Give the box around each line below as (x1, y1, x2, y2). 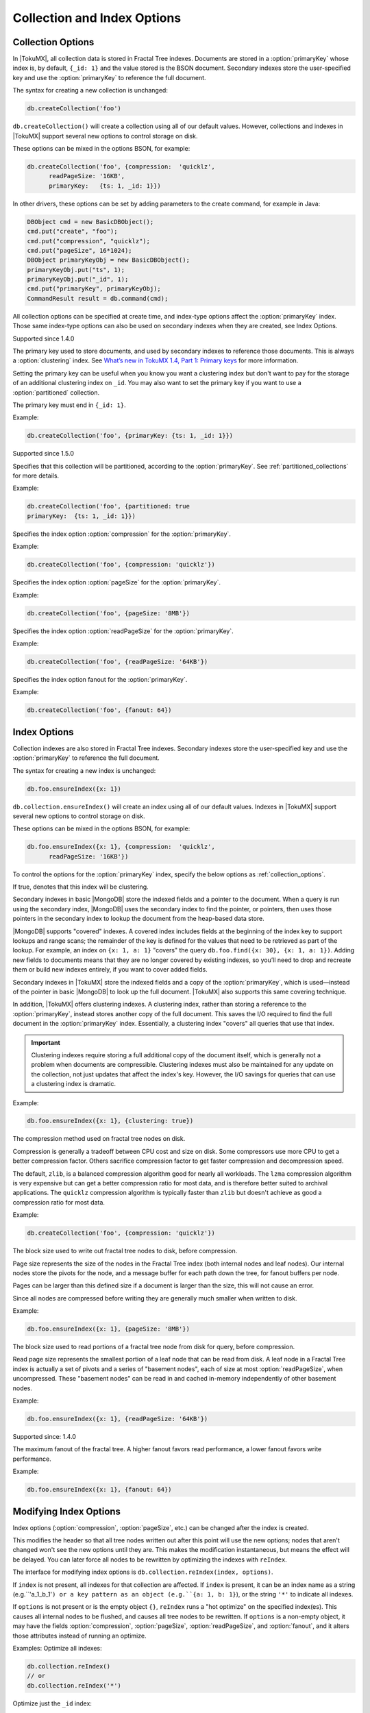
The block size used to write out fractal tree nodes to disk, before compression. (12, 1247, 238, 1255)
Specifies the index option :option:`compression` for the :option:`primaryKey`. (12, 530, 231, 538)
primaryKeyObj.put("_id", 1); (27, 275, 129, 284)
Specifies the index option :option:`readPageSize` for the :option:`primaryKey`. (12, 627, 234, 635)
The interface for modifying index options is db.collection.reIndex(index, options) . (12, 1568, 273, 1576)
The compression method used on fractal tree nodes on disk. (12, 1135, 186, 1143)
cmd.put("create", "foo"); (27, 227, 118, 236)
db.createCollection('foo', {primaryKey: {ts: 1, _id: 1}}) (27, 432, 234, 440)
